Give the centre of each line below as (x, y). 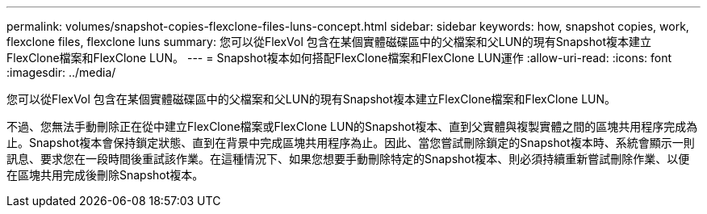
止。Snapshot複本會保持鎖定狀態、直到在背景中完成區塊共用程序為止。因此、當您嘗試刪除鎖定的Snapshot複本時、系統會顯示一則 (351, 143)
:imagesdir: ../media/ (61, 72)
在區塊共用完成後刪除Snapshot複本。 (105, 175)
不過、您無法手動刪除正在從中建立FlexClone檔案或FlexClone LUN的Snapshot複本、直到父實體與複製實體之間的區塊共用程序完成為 (352, 126)
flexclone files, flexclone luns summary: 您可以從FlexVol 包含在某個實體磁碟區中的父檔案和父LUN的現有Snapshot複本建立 (329, 42)
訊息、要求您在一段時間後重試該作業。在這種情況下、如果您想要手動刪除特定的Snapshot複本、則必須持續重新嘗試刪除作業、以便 (348, 159)
